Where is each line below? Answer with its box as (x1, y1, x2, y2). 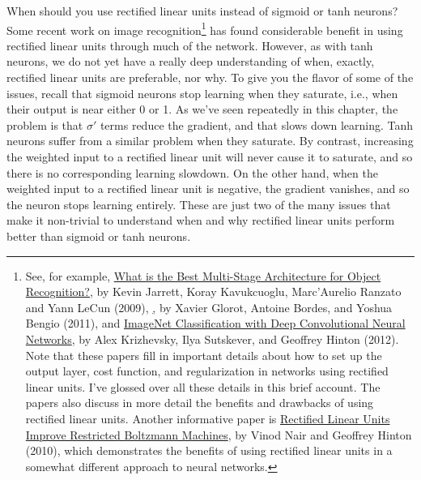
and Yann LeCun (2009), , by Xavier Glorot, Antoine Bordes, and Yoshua (25, 298, 393, 315)
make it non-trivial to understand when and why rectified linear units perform (6, 212, 395, 229)
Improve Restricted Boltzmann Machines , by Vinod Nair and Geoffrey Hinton (25, 426, 412, 443)
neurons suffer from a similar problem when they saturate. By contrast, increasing (6, 132, 414, 149)
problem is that (6, 116, 83, 133)
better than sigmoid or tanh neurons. (6, 227, 191, 244)
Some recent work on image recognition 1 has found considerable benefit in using (6, 19, 403, 38)
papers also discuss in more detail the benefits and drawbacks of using (25, 394, 374, 411)
